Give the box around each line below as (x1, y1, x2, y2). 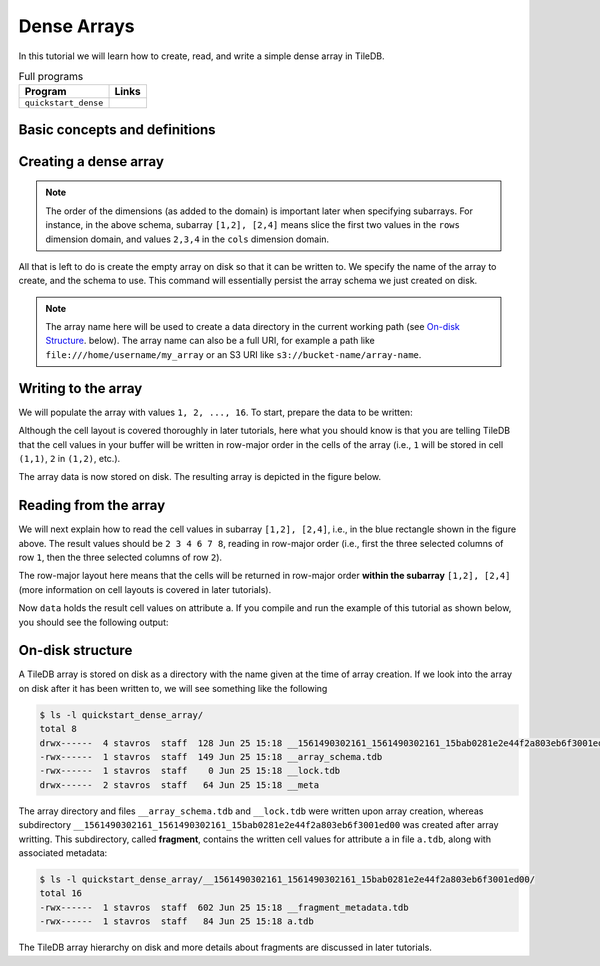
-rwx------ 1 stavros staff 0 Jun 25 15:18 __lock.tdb (39, 765, 341, 777)
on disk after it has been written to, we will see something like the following (18, 682, 328, 694)
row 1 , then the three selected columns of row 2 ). (18, 551, 223, 564)
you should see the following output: (18, 616, 169, 628)
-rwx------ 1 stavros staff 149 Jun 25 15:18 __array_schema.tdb (39, 751, 383, 763)
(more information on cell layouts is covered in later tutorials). (18, 583, 272, 595)
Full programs (18, 70, 84, 84)
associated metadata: (18, 846, 108, 859)
